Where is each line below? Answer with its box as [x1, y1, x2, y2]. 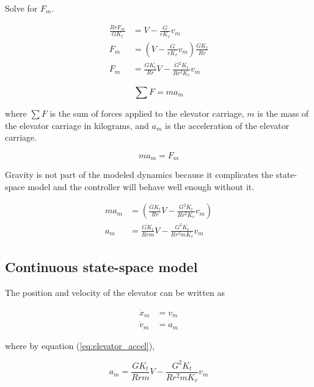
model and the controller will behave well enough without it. [27, 180, 255, 193]
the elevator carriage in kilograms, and [5, 119, 149, 131]
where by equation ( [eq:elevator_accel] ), [5, 339, 155, 352]
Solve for [5, 2, 38, 14]
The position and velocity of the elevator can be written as [5, 286, 225, 298]
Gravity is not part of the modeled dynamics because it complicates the [5, 168, 274, 181]
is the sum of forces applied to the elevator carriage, [49, 106, 244, 119]
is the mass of [257, 106, 309, 119]
